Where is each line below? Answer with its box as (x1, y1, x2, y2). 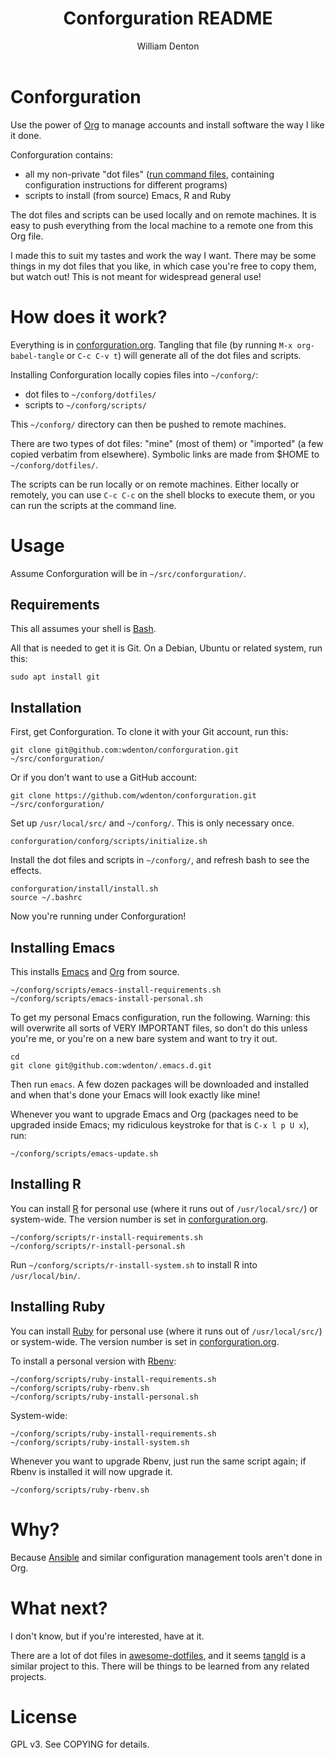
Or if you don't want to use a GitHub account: (10, 772, 198, 784)
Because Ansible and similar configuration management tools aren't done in (10, 1551, 323, 1563)
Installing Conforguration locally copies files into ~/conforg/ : (10, 368, 259, 381)
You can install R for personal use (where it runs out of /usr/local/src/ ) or (10, 1202, 318, 1214)
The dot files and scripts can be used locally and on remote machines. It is (10, 208, 317, 221)
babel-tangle (10, 351, 65, 361)
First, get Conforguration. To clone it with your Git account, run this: (10, 726, 289, 738)
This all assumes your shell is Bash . (10, 623, 157, 635)
